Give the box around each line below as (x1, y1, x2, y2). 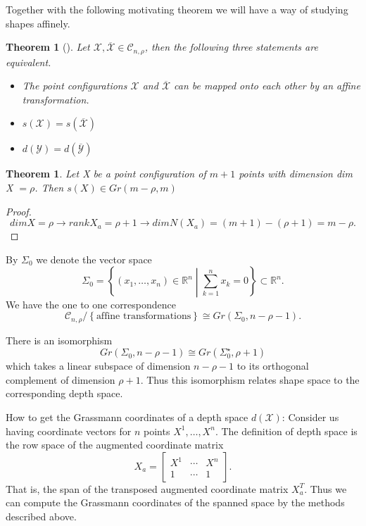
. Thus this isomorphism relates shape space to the (140, 372, 360, 387)
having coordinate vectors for (6, 423, 132, 438)
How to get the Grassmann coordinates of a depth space (6, 410, 248, 425)
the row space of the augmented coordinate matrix (6, 437, 224, 452)
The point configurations (22, 78, 127, 93)
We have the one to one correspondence (6, 296, 177, 311)
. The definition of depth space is (215, 423, 358, 438)
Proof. (6, 203, 32, 218)
